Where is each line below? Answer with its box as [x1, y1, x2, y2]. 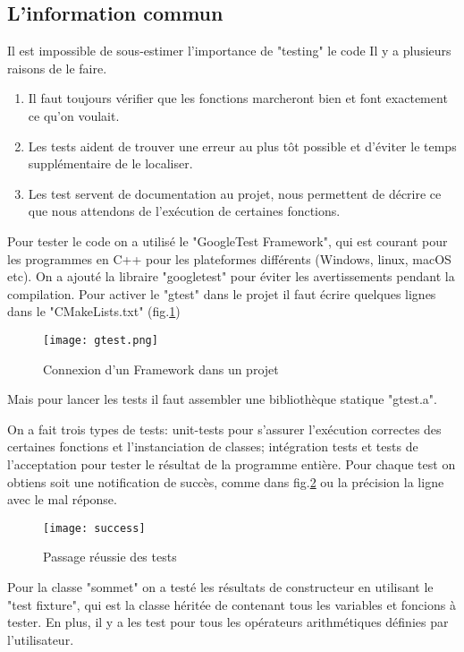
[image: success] [43, 521, 146, 535]
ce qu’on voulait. [28, 106, 120, 124]
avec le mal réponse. [7, 490, 117, 509]
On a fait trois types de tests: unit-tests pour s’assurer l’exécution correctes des [7, 419, 442, 438]
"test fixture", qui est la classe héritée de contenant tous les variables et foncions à [7, 595, 456, 613]
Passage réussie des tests [43, 547, 177, 566]
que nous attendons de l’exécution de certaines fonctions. [28, 202, 341, 220]
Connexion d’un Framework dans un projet [43, 359, 279, 378]
